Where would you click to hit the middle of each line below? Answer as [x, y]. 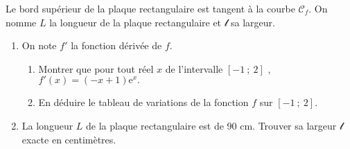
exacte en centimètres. [69, 139]
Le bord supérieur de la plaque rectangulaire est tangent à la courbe [150, 8]
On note [39, 45]
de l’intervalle [194, 68]
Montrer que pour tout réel [96, 68]
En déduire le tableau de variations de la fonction [143, 102]
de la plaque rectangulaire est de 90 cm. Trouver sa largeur [211, 125]
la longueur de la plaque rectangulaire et [135, 22]
